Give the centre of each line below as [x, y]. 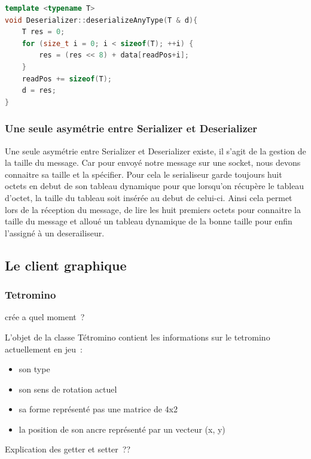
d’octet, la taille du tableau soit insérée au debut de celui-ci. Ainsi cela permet [149, 197]
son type [34, 369]
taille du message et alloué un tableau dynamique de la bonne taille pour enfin [149, 221]
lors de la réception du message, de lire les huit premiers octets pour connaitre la [153, 209]
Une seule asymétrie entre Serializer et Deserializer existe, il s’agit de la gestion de [155, 151]
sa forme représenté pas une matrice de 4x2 [98, 409]
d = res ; [39, 91]
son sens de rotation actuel [68, 389]
